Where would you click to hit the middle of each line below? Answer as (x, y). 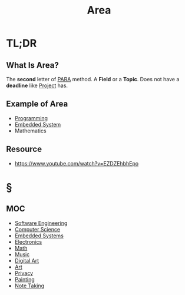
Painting (25, 279)
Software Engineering (41, 223)
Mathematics (30, 131)
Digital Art (27, 260)
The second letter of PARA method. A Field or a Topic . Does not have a (93, 79)
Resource (24, 149)
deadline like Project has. (37, 85)
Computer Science (37, 229)
